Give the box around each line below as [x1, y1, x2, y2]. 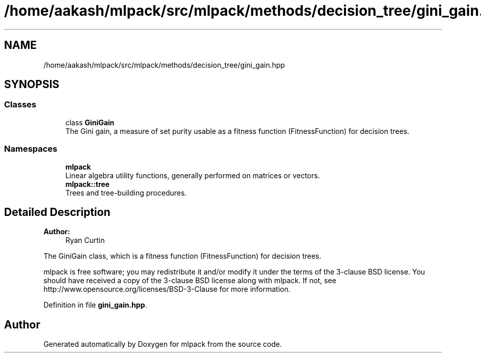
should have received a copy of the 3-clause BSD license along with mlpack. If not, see [43, 276, 336, 285]
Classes [4, 99, 37, 110]
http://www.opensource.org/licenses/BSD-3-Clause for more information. [43, 285, 290, 294]
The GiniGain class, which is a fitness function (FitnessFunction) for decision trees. [43, 252, 322, 261]
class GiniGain [65, 118, 115, 127]
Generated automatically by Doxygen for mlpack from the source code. [43, 340, 282, 349]
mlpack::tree [65, 179, 110, 188]
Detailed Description [4, 205, 111, 218]
